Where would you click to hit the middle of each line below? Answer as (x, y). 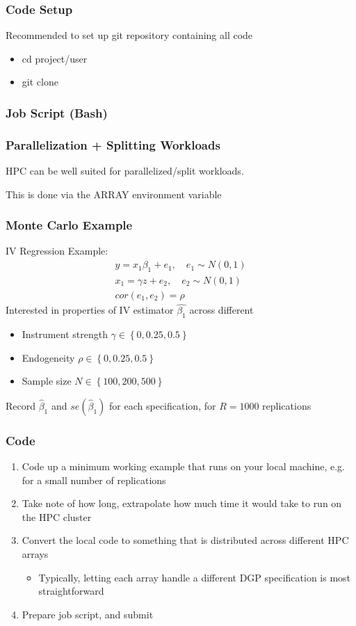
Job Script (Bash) (57, 112)
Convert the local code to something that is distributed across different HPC (185, 540)
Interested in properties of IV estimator (90, 310)
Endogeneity (48, 357)
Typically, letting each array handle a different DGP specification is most (195, 577)
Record (21, 405)
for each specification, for (163, 405)
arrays (35, 553)
